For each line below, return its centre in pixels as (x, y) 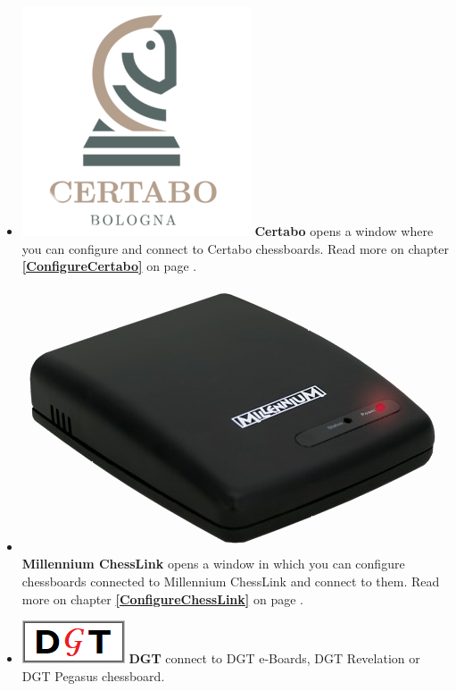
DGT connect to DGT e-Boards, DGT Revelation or (274, 658)
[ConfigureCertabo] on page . (109, 266)
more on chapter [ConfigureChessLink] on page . (162, 598)
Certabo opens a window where (344, 231)
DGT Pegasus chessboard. (93, 675)
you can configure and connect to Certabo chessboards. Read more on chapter (235, 248)
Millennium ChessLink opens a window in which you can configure (213, 564)
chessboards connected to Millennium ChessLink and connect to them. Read (231, 581)
